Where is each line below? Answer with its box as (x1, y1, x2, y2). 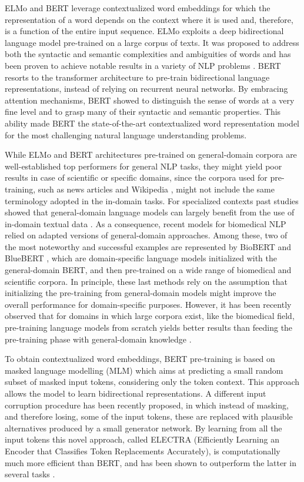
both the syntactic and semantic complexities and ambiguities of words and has (5, 48, 291, 60)
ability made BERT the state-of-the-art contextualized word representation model (5, 117, 299, 129)
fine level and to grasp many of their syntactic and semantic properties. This (5, 105, 281, 118)
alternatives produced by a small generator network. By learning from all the (5, 421, 282, 434)
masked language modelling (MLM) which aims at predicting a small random (5, 364, 283, 376)
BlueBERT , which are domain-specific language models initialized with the (5, 252, 277, 264)
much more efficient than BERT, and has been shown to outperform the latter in (5, 456, 296, 468)
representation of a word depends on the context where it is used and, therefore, (5, 13, 293, 25)
